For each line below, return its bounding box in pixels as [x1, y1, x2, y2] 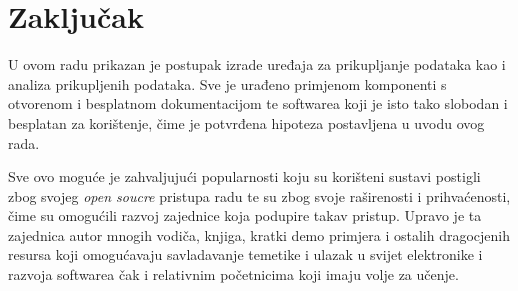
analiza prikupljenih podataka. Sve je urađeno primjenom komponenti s [8, 73, 447, 94]
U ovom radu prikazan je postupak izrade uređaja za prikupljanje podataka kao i [8, 54, 506, 75]
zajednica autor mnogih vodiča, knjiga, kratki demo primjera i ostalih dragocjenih [8, 224, 511, 245]
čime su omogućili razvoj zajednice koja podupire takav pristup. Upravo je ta [8, 205, 482, 226]
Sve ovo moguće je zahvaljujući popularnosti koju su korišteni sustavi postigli [8, 166, 481, 187]
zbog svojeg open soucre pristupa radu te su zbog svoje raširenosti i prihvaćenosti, [8, 185, 511, 206]
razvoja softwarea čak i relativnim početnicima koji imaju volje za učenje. [8, 264, 459, 285]
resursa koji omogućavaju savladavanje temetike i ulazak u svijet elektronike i [8, 244, 483, 265]
